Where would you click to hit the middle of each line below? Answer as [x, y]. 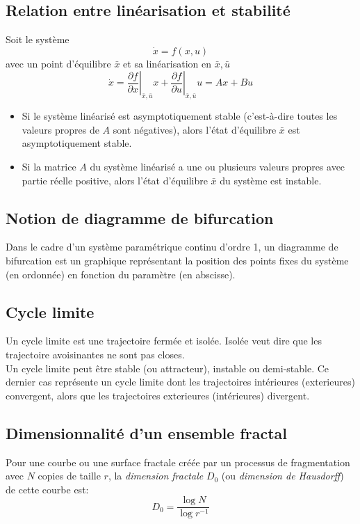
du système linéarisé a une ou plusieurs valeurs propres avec [218, 166]
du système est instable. [271, 180]
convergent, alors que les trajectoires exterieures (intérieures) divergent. [158, 395]
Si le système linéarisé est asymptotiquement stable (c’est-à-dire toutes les [180, 116]
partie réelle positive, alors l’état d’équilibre [115, 180]
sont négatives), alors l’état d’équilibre [195, 129]
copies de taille [69, 476]
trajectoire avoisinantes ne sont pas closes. [95, 354]
